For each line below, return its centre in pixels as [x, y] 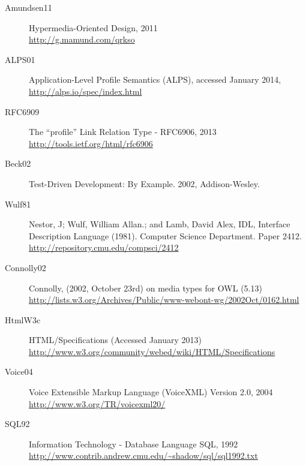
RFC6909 [22, 111]
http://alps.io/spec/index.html [85, 91]
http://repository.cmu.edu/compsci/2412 [104, 247]
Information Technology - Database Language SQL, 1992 [133, 444]
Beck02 [18, 163]
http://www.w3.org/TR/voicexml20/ [97, 403]
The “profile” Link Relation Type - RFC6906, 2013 [123, 132]
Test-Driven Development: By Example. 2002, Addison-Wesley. [144, 183]
